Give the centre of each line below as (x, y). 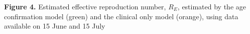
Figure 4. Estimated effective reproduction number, (85, 6)
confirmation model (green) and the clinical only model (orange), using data (121, 16)
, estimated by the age (212, 6)
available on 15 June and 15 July (55, 26)
